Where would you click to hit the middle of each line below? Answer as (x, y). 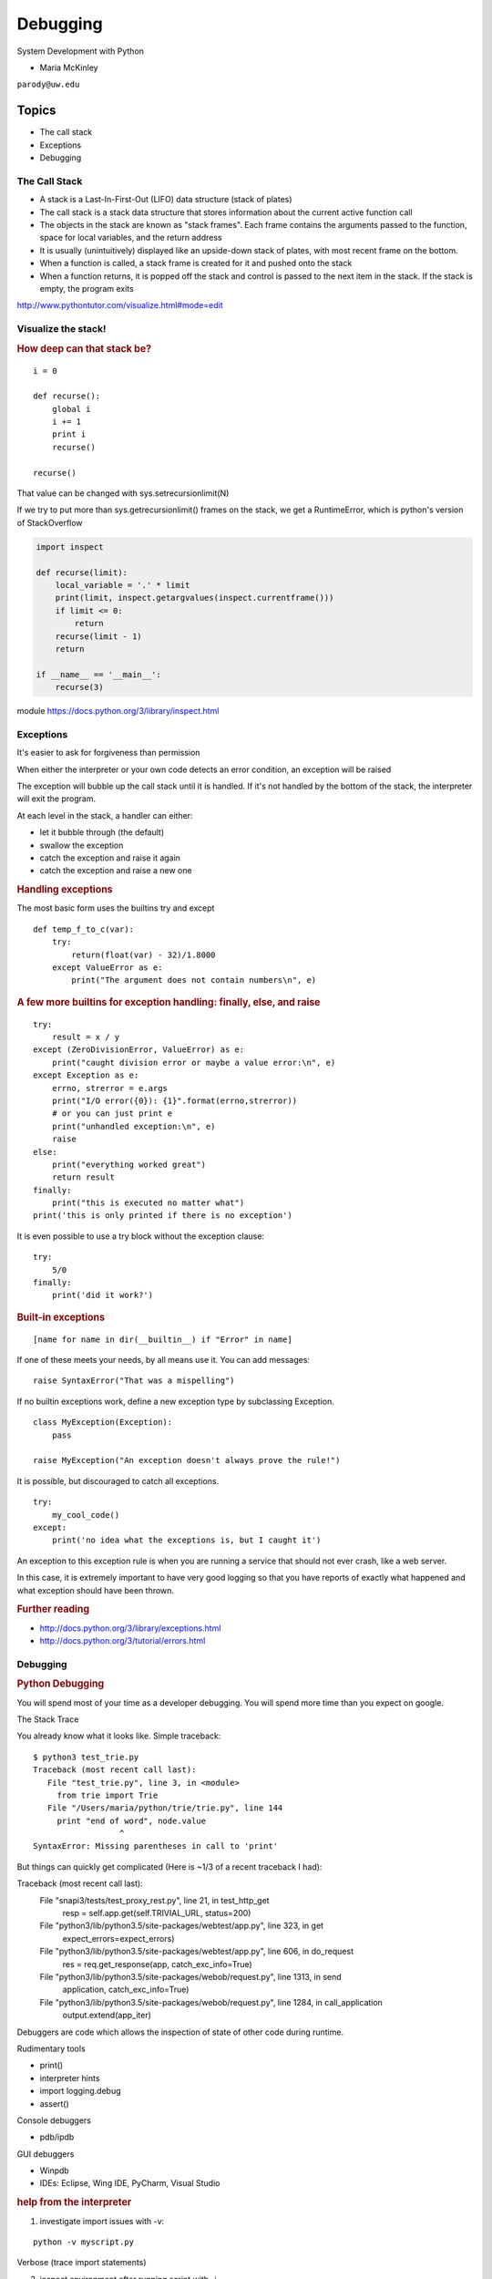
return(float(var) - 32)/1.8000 (143, 954)
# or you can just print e (112, 1114)
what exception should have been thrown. (96, 1590)
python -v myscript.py (84, 2242)
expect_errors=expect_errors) (118, 1938)
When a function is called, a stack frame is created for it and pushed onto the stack (196, 263)
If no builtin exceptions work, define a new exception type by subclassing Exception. (175, 1401)
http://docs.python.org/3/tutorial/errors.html (123, 1640)
